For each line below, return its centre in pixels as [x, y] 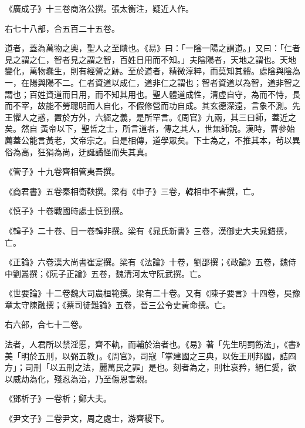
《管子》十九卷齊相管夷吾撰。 [62, 171]
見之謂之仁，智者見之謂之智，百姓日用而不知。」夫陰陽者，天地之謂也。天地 [150, 59]
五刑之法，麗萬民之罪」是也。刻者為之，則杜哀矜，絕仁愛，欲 [177, 367]
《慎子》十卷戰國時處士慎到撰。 [66, 211]
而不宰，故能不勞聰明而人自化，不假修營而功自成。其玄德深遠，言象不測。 [148, 106]
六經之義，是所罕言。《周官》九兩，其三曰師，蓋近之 [195, 117]
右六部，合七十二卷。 [46, 324]
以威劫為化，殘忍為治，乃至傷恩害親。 [79, 378]
